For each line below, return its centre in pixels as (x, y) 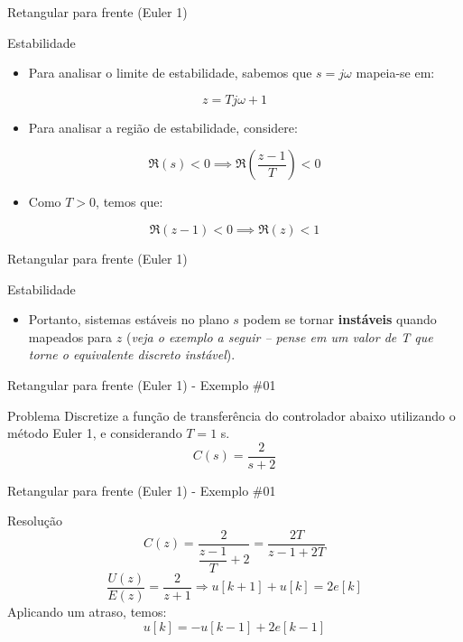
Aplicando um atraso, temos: (87, 611)
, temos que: (130, 202)
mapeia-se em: (395, 73)
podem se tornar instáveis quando (340, 319)
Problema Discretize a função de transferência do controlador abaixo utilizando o (231, 415)
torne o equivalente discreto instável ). (132, 354)
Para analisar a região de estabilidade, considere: (163, 127)
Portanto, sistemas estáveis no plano (129, 319)
